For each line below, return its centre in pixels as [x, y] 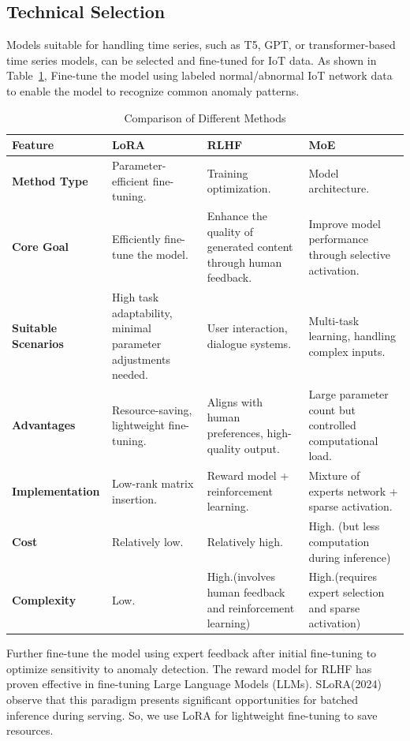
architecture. [339, 188]
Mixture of [334, 475]
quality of [230, 231]
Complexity [44, 599]
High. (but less [344, 526]
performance [338, 239]
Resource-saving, [152, 409]
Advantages [44, 425]
